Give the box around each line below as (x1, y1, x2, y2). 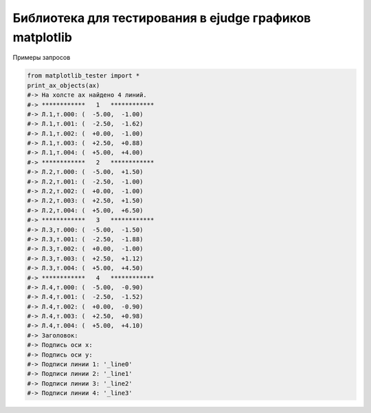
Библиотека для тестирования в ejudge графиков (12, 10, 311, 25)
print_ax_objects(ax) (27, 81, 100, 89)
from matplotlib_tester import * (27, 72, 140, 80)
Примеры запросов (12, 54, 71, 62)
